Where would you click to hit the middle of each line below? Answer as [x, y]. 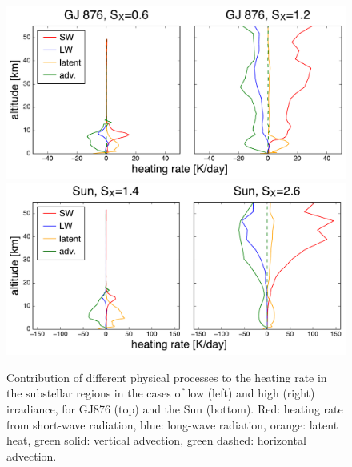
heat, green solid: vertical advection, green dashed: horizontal [156, 440]
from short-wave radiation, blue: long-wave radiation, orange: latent [172, 424]
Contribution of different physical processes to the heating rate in [167, 377]
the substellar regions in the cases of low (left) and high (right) [161, 393]
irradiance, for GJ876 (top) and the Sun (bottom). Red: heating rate [175, 408]
